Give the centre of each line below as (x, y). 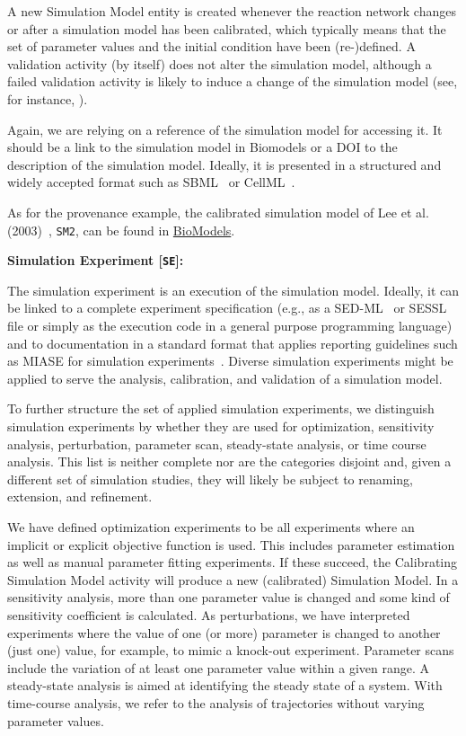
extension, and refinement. (80, 497)
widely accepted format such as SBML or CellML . (151, 182)
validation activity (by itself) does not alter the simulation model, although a (220, 63)
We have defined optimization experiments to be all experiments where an (211, 526)
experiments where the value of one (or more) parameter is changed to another (224, 632)
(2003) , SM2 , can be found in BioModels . (121, 230)
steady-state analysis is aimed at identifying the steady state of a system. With (225, 685)
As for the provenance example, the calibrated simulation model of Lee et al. (218, 212)
